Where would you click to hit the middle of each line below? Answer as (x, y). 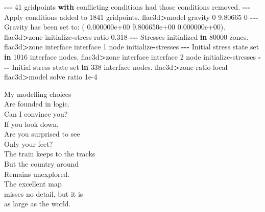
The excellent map (33, 184)
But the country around (42, 163)
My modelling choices (38, 94)
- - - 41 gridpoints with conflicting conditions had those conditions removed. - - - (127, 7)
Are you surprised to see (42, 134)
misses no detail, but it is (44, 193)
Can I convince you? (36, 113)
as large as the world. (38, 204)
